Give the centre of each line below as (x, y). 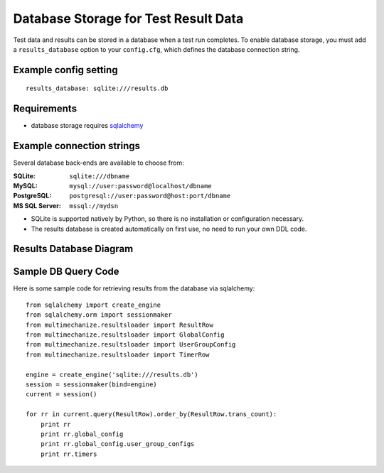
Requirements (45, 109)
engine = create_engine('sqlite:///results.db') (112, 374)
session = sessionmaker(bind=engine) (92, 384)
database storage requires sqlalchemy (87, 126)
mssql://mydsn (94, 206)
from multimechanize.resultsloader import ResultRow (119, 325)
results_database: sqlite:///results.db (97, 88)
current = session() (62, 395)
